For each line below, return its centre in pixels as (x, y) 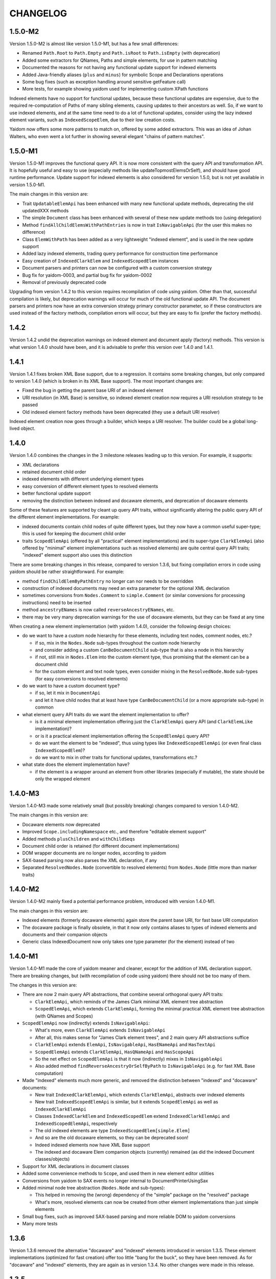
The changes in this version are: (43, 985)
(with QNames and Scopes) (64, 1016)
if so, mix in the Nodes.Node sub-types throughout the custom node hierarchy (118, 643)
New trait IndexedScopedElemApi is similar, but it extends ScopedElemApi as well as (126, 1102)
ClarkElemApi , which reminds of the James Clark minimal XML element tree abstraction (129, 1001)
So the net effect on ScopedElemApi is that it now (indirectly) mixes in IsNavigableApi (129, 1059)
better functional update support (56, 493)
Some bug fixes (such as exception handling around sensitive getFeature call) (104, 82)
